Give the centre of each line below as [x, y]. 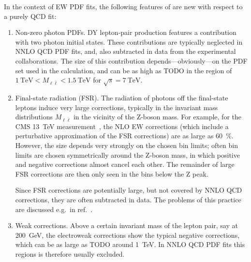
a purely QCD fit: [30, 16]
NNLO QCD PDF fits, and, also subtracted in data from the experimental [125, 51]
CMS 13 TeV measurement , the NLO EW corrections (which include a [122, 126]
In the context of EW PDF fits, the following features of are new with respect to [123, 6]
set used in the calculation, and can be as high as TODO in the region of [124, 70]
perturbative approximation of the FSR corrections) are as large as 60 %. [124, 136]
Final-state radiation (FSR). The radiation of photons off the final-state [122, 97]
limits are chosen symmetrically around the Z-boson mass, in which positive [127, 155]
